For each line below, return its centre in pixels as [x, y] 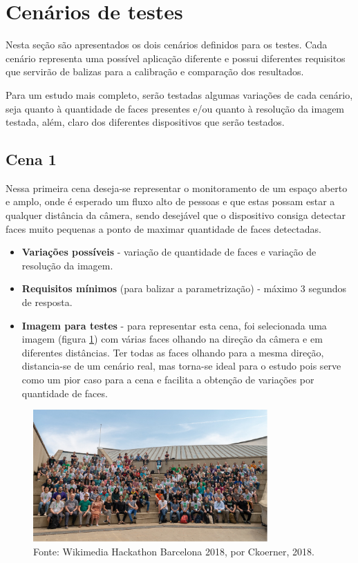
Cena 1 [31, 159]
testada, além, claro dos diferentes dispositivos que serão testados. [145, 122]
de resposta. [47, 302]
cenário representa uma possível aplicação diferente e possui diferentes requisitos [176, 58]
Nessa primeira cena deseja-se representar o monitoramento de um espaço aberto [177, 188]
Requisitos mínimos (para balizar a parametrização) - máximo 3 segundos [184, 288]
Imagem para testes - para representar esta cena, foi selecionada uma [174, 325]
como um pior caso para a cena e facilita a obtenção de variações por [168, 380]
